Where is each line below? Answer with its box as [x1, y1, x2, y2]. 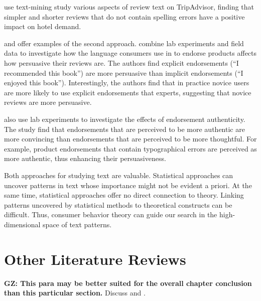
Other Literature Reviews [4, 248, 186, 269]
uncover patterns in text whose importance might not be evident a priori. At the [4, 180, 252, 190]
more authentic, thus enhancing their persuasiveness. [4, 153, 166, 164]
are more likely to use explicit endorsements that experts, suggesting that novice [4, 87, 251, 97]
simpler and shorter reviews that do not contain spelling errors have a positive [4, 11, 245, 22]
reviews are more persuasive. [4, 97, 92, 107]
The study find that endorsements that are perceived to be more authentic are [4, 123, 245, 134]
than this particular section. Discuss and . [4, 287, 146, 298]
